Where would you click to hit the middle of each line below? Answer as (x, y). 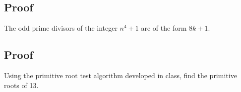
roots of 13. (21, 85)
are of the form (164, 28)
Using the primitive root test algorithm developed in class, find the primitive (120, 75)
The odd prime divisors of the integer (61, 28)
